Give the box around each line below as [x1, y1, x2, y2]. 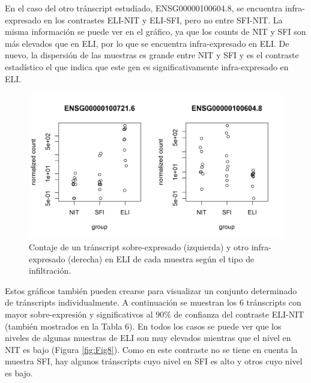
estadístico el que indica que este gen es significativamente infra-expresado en [5, 60, 289, 73]
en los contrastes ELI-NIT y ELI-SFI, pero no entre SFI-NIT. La [44, 13, 283, 26]
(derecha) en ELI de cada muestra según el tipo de [68, 252, 255, 265]
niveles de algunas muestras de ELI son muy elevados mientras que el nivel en [5, 331, 291, 344]
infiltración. [29, 264, 71, 277]
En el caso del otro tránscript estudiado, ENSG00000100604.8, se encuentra [5, 2, 283, 14]
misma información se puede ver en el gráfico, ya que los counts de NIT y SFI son [5, 25, 306, 38]
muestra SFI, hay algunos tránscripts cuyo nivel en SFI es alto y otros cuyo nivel [5, 355, 303, 367]
